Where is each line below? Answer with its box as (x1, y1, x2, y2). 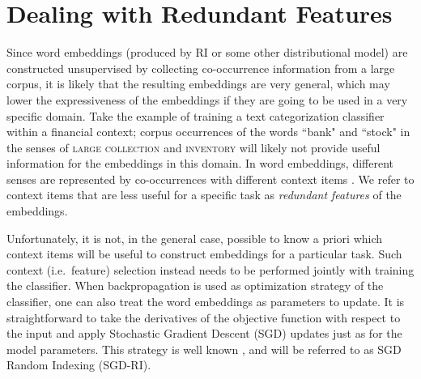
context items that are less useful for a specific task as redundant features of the (6, 186, 402, 203)
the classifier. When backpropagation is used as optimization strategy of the (6, 277, 384, 294)
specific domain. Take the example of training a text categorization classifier (6, 107, 385, 124)
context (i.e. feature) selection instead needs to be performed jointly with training (6, 261, 415, 278)
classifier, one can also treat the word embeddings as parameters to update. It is (6, 293, 405, 310)
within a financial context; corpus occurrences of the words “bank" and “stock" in (6, 123, 410, 140)
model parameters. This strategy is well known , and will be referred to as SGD (6, 340, 402, 357)
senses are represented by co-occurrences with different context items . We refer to (6, 170, 415, 187)
